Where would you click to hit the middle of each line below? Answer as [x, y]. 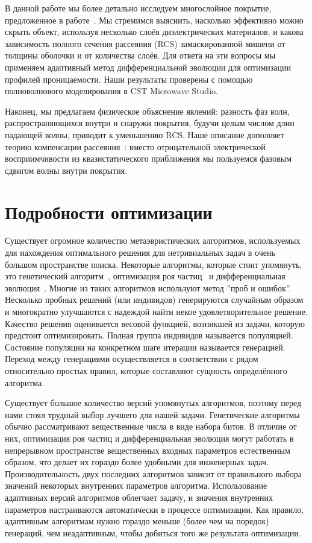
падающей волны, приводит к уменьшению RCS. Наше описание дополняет [145, 134]
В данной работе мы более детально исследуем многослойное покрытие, [138, 8]
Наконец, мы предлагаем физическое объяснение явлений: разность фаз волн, [147, 111]
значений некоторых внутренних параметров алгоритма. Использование [136, 485]
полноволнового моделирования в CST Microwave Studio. [111, 91]
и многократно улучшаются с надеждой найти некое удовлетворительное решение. [156, 311]
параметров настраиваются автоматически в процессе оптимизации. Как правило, [154, 509]
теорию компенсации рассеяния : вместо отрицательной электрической [135, 146]
